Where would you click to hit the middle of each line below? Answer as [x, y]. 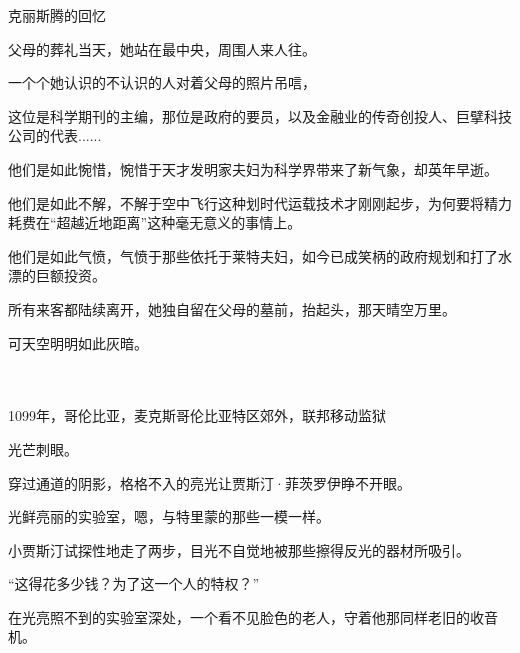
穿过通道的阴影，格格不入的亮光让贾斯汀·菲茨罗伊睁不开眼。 [209, 482]
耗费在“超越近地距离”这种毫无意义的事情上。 [155, 222]
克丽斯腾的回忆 [57, 15]
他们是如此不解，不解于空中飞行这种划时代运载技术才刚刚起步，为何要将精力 [260, 202]
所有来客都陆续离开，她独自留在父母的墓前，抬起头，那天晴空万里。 [232, 308]
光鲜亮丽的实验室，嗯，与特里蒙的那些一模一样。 [169, 516]
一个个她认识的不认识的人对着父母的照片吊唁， [162, 82]
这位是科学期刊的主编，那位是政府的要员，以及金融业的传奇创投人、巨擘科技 [260, 115]
